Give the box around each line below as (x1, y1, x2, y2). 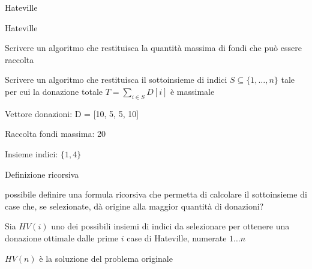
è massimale (170, 85, 215, 97)
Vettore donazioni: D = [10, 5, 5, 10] (5, 107, 139, 119)
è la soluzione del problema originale (39, 252, 173, 264)
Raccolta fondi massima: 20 (5, 127, 106, 140)
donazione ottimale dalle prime (5, 231, 119, 244)
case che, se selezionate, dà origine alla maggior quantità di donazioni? (5, 199, 264, 212)
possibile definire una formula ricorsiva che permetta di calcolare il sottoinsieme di (5, 188, 307, 201)
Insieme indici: (5, 147, 58, 160)
